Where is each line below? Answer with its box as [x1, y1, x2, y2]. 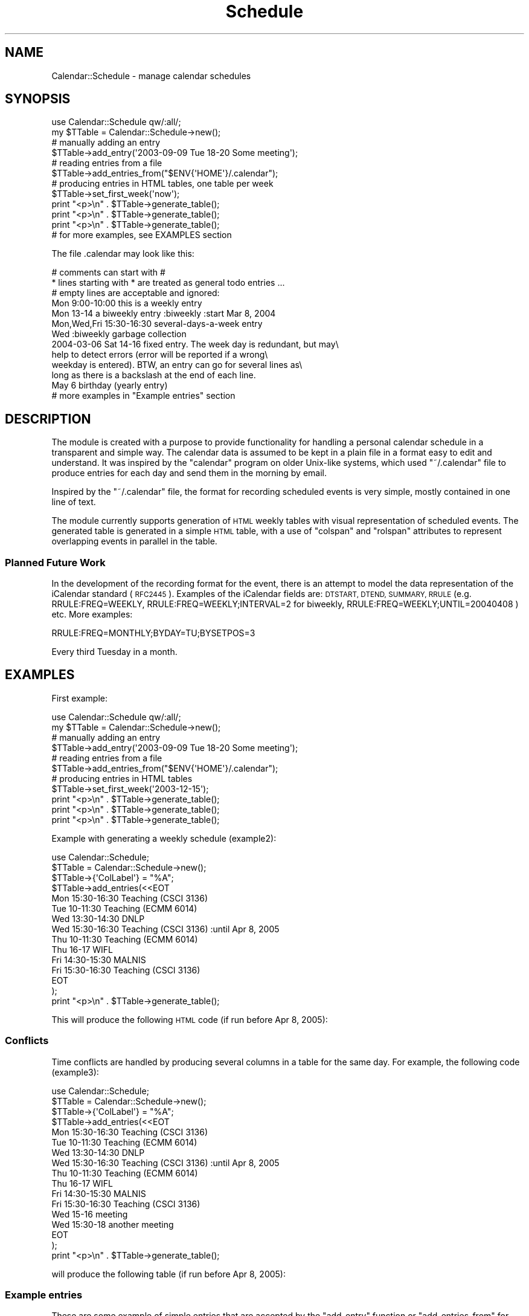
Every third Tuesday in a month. [51, 647, 178, 657]
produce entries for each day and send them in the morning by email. [51, 468, 327, 479]
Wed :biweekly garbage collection [51, 329, 187, 340]
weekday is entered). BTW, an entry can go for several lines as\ [51, 360, 303, 370]
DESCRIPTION [5, 411, 91, 427]
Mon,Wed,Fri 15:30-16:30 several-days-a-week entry [51, 318, 263, 329]
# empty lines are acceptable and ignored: [51, 288, 220, 298]
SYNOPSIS [5, 91, 71, 107]
